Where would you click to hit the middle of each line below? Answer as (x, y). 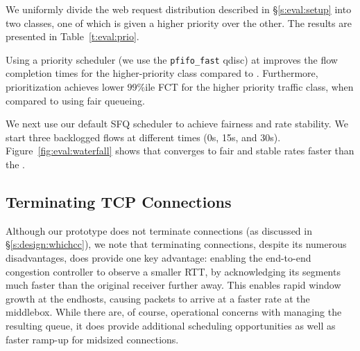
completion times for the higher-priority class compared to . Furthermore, (162, 73)
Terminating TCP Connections (119, 201)
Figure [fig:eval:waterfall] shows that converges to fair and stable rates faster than (180, 151)
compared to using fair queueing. (75, 100)
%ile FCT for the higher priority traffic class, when (245, 87)
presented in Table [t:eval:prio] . (72, 36)
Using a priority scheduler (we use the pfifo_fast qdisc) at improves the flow (172, 59)
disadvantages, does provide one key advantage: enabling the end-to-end (158, 257)
